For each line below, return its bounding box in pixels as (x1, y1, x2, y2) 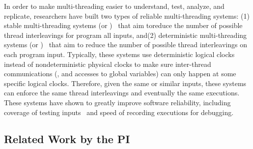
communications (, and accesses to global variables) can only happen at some (4, 68, 236, 79)
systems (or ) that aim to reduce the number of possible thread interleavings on (4, 39, 247, 50)
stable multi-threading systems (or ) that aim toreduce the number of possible (4, 20, 243, 30)
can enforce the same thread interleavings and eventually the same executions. (4, 88, 240, 98)
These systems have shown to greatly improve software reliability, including (4, 97, 231, 107)
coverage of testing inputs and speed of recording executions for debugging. (4, 107, 234, 117)
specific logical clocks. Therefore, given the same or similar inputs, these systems (4, 78, 247, 88)
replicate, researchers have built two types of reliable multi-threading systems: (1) (4, 10, 250, 21)
